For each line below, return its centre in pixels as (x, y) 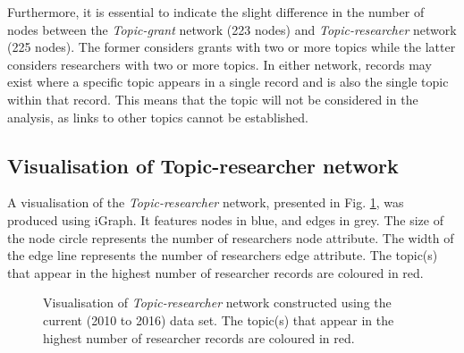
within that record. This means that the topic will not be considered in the (213, 99)
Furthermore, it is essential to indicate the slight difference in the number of (216, 12)
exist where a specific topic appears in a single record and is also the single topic (228, 82)
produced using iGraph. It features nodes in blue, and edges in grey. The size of (225, 219)
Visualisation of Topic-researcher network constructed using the (217, 303)
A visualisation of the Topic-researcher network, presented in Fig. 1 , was (206, 202)
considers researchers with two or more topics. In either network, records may (219, 64)
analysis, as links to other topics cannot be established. (158, 117)
